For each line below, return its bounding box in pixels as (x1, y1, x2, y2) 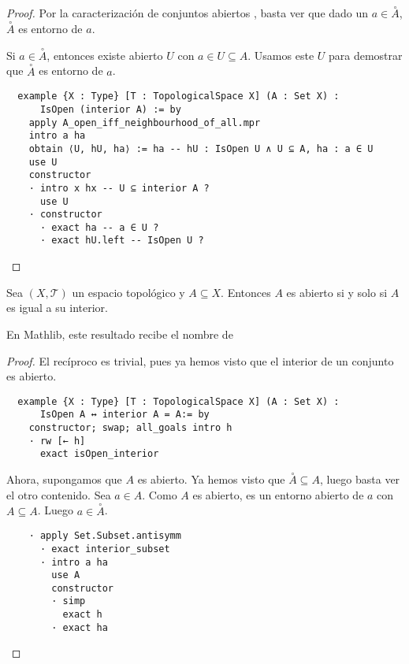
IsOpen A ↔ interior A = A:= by (39, 409, 210, 421)
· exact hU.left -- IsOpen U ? (39, 235, 204, 247)
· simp (51, 595, 86, 607)
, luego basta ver (319, 471, 400, 488)
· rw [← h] (28, 435, 86, 447)
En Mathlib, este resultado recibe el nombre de (6, 325, 233, 342)
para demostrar (328, 46, 403, 63)
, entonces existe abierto (46, 46, 163, 63)
